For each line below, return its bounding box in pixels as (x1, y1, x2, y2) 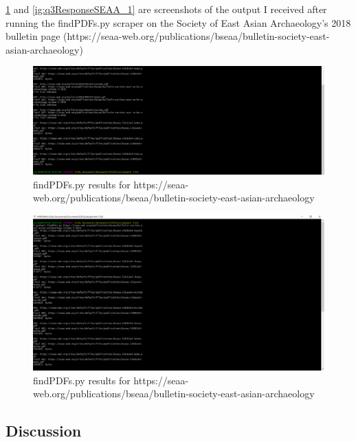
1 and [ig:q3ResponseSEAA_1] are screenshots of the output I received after (5, 2, 327, 16)
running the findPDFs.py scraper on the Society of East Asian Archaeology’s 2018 (5, 15, 351, 30)
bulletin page (5, 29, 60, 43)
